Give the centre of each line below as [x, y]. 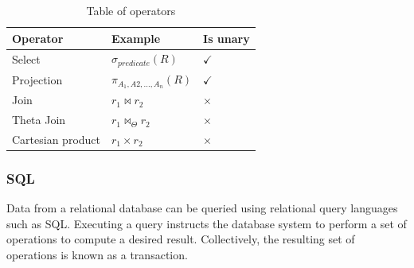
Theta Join [39, 120]
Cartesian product [57, 139]
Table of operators [131, 10]
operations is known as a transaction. [97, 255]
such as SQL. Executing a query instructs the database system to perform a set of [207, 223]
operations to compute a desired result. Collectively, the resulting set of [181, 239]
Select [26, 58]
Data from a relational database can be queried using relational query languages [202, 208]
